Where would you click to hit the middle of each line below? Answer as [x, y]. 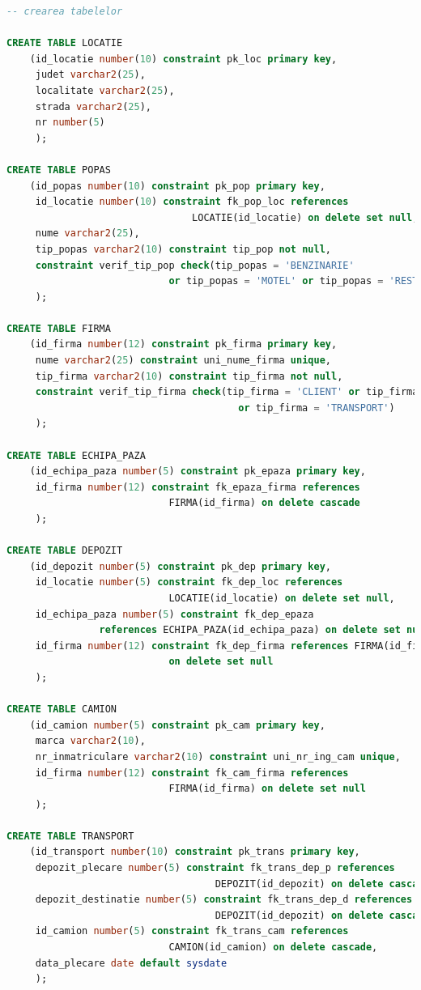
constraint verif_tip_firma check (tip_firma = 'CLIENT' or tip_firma [227, 392]
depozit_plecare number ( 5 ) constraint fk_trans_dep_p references [215, 868]
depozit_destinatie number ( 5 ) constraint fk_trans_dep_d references [224, 900]
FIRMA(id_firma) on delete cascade [264, 503]
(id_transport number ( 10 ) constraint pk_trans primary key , [195, 852]
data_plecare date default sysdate [131, 963]
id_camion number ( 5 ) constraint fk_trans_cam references [192, 931]
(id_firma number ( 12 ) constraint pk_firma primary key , [183, 344]
